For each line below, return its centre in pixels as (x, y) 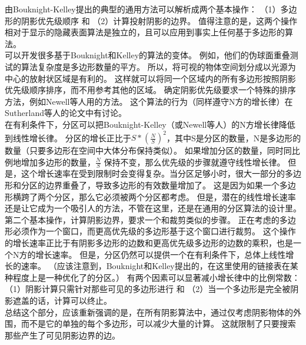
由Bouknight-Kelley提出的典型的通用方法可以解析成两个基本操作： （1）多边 (151, 9)
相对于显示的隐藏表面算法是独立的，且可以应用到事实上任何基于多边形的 (145, 32)
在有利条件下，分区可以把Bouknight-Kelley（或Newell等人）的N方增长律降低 (150, 124)
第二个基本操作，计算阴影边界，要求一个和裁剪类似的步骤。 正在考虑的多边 (150, 219)
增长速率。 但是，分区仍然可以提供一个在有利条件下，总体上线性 (161, 254)
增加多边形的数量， (58, 162)
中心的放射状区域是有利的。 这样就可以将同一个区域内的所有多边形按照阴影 (150, 78)
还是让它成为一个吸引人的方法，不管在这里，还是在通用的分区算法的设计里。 (153, 208)
